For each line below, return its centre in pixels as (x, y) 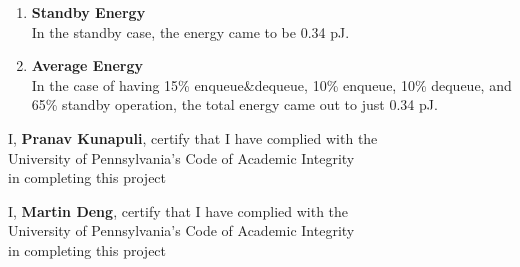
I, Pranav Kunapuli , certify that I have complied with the (193, 137)
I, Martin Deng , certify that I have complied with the (178, 210)
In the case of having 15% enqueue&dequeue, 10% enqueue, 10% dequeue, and (271, 84)
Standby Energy (88, 12)
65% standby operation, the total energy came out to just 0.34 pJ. (234, 104)
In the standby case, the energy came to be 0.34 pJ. (190, 31)
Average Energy (87, 65)
